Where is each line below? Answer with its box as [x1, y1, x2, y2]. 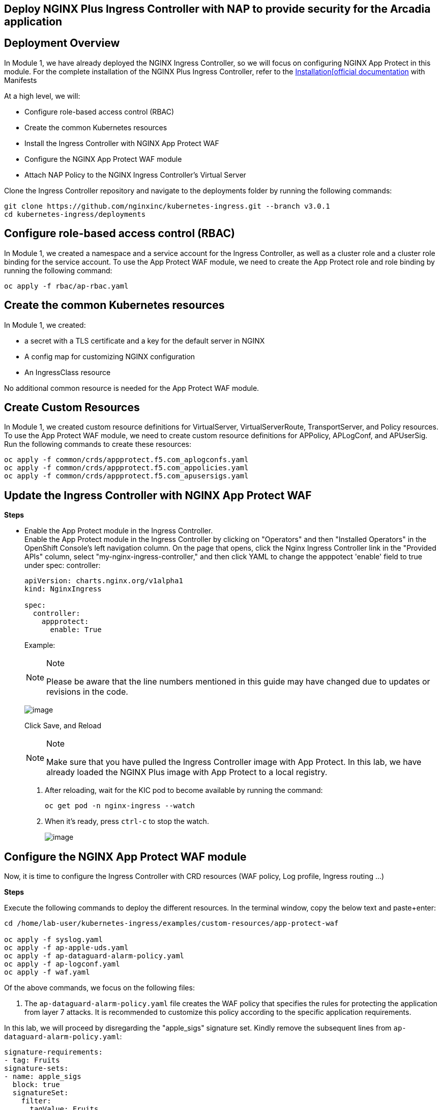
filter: [21, 1097, 51, 1105]
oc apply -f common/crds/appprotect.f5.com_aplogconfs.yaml [4, 456, 249, 464]
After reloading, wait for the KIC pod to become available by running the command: [45, 786, 323, 795]
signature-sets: [4, 1064, 69, 1073]
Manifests [4, 75, 37, 84]
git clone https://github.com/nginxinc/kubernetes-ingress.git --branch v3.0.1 [4, 202, 330, 210]
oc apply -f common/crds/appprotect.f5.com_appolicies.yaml [4, 464, 249, 472]
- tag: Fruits [4, 1056, 60, 1065]
